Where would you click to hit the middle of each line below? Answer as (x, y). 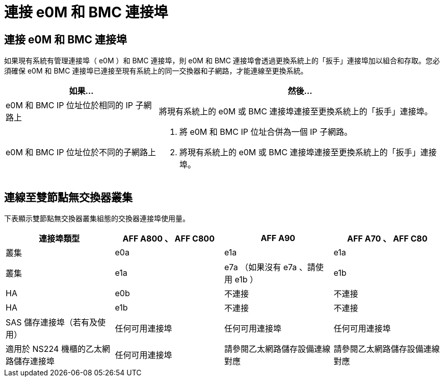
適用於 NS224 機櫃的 (46, 349)
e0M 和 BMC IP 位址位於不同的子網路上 (81, 152)
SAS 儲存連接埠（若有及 (52, 323)
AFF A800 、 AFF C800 (168, 239)
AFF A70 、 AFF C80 (387, 239)
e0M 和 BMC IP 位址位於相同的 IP (70, 105)
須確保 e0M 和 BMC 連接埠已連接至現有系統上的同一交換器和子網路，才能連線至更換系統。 (156, 71)
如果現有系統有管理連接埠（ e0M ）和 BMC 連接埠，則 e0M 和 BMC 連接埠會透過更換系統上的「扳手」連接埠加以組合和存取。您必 (222, 61)
